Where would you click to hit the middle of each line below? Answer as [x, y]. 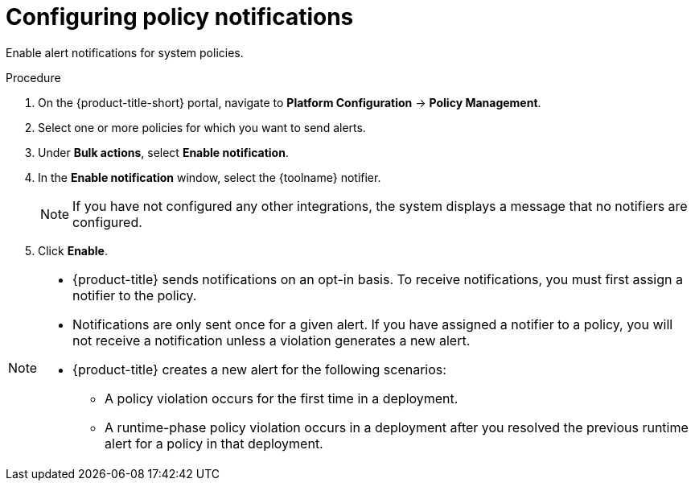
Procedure [33, 77]
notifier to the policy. [135, 295]
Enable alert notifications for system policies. [125, 52]
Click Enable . [73, 250]
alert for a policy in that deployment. [214, 443]
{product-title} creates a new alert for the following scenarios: [259, 369]
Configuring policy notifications [180, 17]
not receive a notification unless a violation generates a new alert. [271, 340]
